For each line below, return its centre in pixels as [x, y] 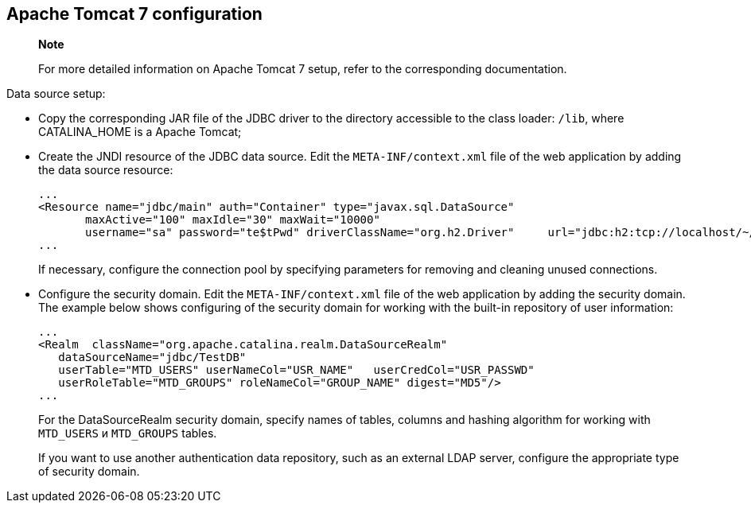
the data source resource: [106, 170]
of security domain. [89, 472]
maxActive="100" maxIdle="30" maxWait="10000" [233, 220]
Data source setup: [56, 94]
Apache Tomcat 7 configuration [134, 14]
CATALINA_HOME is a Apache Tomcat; [140, 132]
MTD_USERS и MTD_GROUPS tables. [128, 433]
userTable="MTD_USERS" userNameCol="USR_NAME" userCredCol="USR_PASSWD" [296, 370]
